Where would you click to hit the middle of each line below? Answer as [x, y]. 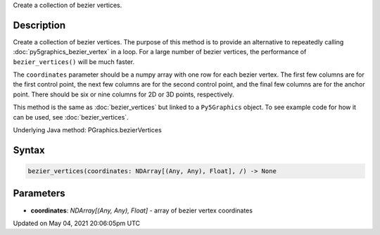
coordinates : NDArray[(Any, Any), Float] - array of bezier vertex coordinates [142, 210]
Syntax [29, 150]
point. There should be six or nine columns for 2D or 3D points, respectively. [124, 94]
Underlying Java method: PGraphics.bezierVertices [87, 130]
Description [39, 25]
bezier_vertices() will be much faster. [74, 62]
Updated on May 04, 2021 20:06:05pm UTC [77, 223]
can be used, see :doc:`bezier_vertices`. [71, 117]
